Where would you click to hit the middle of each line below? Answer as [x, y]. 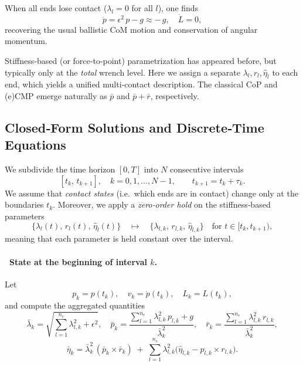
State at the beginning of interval [78, 261]
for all [142, 8]
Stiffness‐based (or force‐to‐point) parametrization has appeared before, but [141, 60]
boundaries [24, 204]
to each [285, 72]
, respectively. [175, 95]
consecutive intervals [207, 169]
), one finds [178, 8]
